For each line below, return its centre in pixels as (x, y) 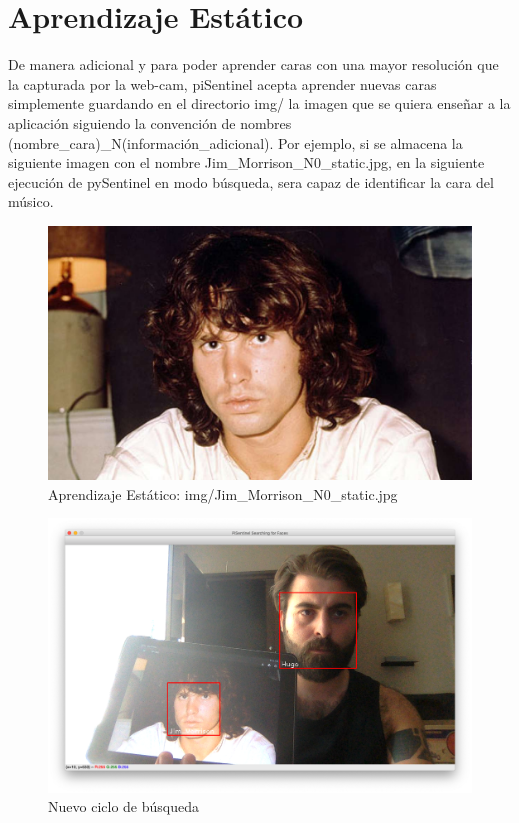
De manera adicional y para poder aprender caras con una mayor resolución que (253, 64)
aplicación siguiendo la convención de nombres (150, 122)
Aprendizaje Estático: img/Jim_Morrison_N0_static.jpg (223, 493)
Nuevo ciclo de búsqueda (123, 806)
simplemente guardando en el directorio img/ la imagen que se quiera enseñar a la (259, 103)
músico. (31, 201)
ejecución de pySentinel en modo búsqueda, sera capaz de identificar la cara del (251, 181)
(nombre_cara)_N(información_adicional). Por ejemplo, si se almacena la (235, 142)
